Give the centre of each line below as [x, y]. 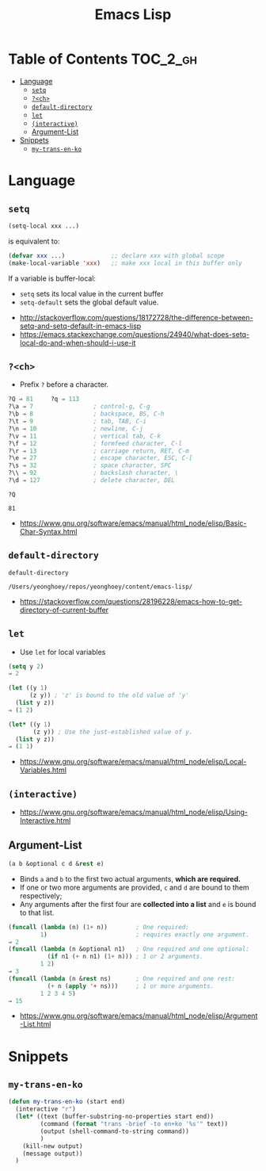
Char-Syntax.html [48, 531]
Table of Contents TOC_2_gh [103, 59]
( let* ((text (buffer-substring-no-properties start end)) [115, 1117]
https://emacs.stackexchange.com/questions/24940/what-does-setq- [135, 334]
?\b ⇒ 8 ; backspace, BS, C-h [86, 414]
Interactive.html [45, 821]
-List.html [35, 1024]
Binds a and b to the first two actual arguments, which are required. [130, 878]
